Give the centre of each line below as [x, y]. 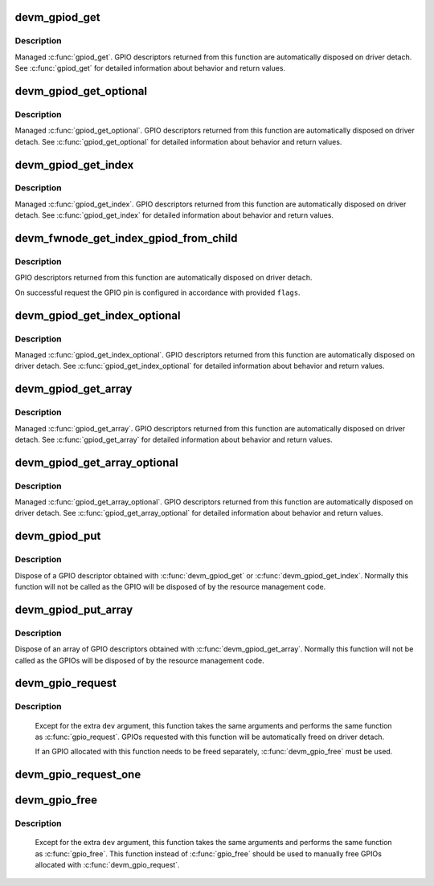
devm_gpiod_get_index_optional [98, 315]
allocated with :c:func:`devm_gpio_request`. [107, 865]
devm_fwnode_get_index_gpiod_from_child [126, 238]
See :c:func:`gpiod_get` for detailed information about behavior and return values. [150, 68]
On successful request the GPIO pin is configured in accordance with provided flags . [158, 292]
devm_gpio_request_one [78, 775]
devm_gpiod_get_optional [81, 91]
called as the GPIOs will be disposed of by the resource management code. [139, 660]
